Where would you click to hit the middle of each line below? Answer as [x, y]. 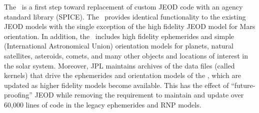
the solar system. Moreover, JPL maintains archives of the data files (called [119, 65]
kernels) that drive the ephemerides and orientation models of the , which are [123, 75]
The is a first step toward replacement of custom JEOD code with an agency [123, 6]
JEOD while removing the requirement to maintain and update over [139, 95]
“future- [243, 85]
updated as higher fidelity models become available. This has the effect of [116, 85]
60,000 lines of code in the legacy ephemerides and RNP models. [103, 104]
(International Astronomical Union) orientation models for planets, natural [119, 46]
